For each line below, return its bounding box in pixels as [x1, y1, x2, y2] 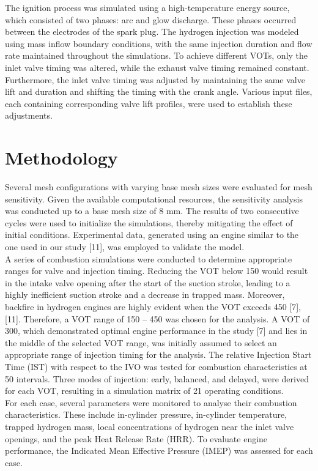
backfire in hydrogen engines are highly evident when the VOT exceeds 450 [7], [5, 300, 301, 313]
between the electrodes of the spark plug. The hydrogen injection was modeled [5, 25, 299, 38]
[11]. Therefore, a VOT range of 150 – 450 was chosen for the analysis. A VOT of [5, 312, 310, 325]
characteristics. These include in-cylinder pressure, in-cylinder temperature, [5, 408, 287, 421]
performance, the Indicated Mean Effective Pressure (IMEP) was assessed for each [5, 444, 313, 457]
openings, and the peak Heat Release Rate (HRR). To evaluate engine [5, 432, 268, 445]
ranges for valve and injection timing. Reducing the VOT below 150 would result [5, 264, 308, 277]
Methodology [5, 145, 118, 170]
